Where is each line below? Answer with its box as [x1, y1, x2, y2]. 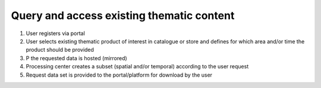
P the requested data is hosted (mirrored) [26, 54, 127, 62]
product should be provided [26, 46, 95, 54]
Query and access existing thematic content [11, 9, 235, 22]
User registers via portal [26, 30, 86, 37]
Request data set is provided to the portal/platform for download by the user [26, 71, 213, 78]
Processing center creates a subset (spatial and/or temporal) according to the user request [26, 63, 249, 70]
